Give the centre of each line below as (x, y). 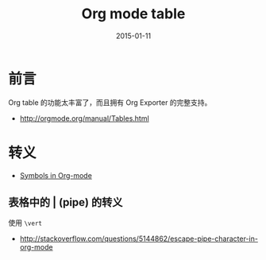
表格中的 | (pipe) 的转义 (66, 202)
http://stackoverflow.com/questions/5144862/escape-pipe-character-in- (139, 239)
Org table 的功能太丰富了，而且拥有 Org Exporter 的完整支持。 (110, 102)
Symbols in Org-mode (56, 175)
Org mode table (133, 14)
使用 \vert (25, 223)
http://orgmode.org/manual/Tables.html (84, 118)
